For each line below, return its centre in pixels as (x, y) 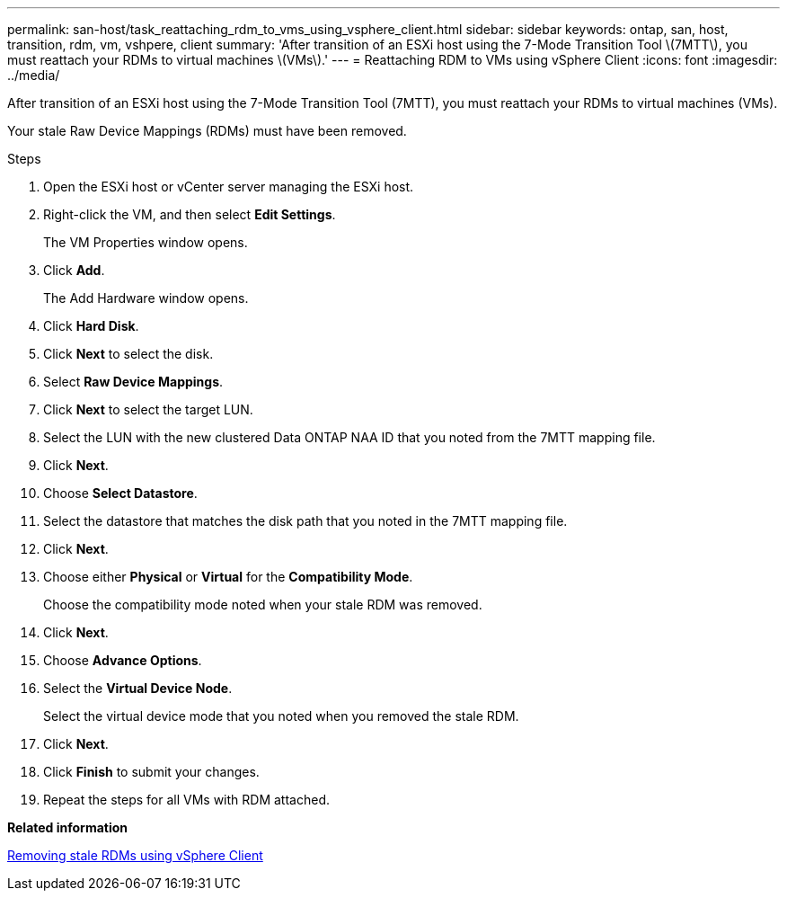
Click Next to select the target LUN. (148, 409)
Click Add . (74, 270)
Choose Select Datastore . (120, 493)
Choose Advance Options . (123, 660)
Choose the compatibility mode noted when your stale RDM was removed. (263, 605)
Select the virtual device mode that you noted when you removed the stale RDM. (281, 716)
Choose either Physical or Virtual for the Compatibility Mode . (228, 577)
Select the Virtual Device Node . (138, 688)
